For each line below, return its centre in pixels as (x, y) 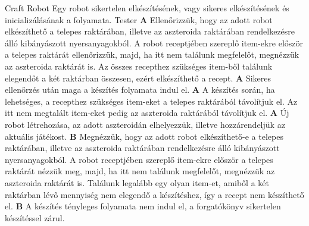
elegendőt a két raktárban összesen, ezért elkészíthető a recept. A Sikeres (138, 78)
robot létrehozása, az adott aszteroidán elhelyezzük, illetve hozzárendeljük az (145, 124)
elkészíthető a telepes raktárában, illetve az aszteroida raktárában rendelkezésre (150, 31)
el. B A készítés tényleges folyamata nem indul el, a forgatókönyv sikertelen (143, 206)
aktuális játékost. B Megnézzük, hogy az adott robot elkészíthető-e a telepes (144, 136)
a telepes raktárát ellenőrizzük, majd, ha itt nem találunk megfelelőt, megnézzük (152, 54)
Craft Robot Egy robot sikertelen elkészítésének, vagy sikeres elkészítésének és (147, 8)
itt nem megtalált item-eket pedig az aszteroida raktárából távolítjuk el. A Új (147, 113)
